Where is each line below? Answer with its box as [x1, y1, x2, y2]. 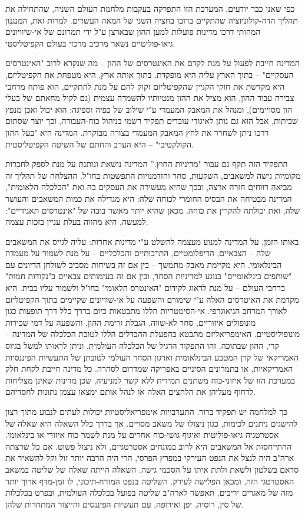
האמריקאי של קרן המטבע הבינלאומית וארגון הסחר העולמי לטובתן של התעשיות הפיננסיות [5, 351, 299, 363]
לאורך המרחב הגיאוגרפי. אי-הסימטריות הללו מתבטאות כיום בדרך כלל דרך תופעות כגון [5, 305, 287, 317]
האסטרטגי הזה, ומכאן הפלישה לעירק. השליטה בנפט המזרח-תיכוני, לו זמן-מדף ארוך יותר [5, 474, 294, 487]
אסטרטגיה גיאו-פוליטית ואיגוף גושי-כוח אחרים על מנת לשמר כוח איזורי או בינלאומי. [5, 428, 279, 441]
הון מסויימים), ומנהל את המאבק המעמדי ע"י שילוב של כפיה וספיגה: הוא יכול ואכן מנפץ [5, 103, 292, 115]
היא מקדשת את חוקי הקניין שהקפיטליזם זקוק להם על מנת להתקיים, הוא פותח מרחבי [5, 80, 285, 92]
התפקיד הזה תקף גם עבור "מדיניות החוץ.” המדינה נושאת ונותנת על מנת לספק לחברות [5, 158, 288, 170]
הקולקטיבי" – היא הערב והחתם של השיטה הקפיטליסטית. [5, 137, 194, 150]
